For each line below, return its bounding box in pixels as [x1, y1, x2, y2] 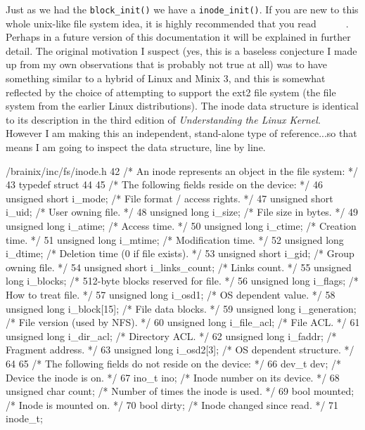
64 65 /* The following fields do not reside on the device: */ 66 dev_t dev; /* [6, 356, 341, 370]
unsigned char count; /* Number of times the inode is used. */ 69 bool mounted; [6, 384, 354, 398]
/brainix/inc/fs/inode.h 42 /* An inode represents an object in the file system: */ [6, 163, 359, 178]
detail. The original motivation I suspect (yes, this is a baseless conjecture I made [6, 43, 357, 58]
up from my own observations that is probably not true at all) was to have [6, 57, 328, 72]
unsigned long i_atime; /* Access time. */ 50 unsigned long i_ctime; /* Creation [6, 218, 357, 233]
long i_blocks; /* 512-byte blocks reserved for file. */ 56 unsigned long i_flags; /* [6, 273, 359, 288]
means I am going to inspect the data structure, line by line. [6, 140, 266, 154]
